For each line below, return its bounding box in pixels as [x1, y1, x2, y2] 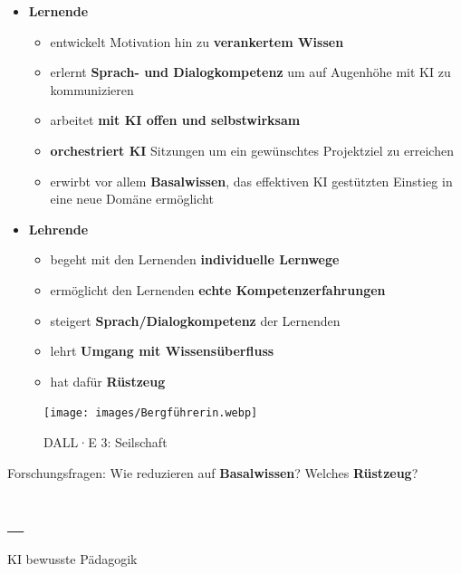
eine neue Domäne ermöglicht [50, 189, 214, 208]
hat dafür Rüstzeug [50, 371, 166, 390]
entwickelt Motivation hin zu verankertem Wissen [50, 32, 344, 51]
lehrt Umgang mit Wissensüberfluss [50, 341, 274, 360]
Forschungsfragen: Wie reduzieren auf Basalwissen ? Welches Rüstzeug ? [7, 463, 418, 482]
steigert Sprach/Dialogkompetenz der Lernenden [50, 311, 341, 330]
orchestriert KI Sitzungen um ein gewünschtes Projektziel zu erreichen [50, 140, 454, 159]
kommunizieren [50, 80, 134, 99]
